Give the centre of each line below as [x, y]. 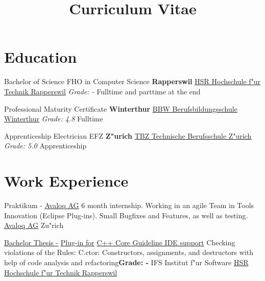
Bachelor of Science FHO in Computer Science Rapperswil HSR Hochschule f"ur [132, 81]
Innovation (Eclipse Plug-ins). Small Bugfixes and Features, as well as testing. [126, 215]
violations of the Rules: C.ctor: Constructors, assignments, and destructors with [129, 252]
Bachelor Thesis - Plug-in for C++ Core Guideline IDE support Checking [120, 242]
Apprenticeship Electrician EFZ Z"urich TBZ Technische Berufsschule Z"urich [128, 135]
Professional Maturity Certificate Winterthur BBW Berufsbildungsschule [121, 108]
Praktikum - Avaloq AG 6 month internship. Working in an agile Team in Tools [129, 205]
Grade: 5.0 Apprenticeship [45, 146]
